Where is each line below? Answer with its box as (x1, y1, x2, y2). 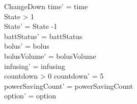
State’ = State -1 (4, 21, 58, 31)
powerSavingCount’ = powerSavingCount (4, 80, 133, 91)
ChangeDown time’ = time (4, 1, 88, 11)
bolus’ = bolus (4, 41, 49, 51)
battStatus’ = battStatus (4, 30, 83, 41)
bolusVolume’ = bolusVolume (4, 50, 96, 61)
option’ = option (4, 90, 56, 101)
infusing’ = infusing (4, 60, 65, 71)
